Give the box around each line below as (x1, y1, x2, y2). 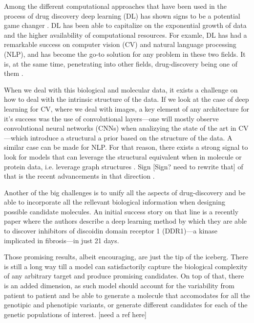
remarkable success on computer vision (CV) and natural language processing (4, 39, 236, 49)
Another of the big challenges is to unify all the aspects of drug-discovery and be (4, 187, 246, 197)
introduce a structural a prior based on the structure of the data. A (30, 132, 233, 142)
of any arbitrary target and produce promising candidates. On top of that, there (4, 271, 244, 281)
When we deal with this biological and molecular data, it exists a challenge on (4, 84, 238, 94)
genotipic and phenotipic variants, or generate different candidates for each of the (4, 300, 248, 310)
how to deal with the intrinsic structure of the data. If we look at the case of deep (4, 94, 249, 104)
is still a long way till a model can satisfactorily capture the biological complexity (4, 261, 248, 271)
